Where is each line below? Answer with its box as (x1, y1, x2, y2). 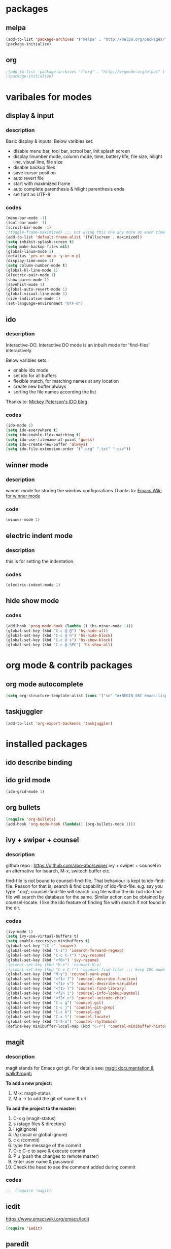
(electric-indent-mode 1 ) (6, 582, 60, 588)
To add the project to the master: (6, 1105, 77, 1111)
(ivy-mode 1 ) (6, 929, 33, 934)
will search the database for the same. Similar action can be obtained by (13, 894, 164, 900)
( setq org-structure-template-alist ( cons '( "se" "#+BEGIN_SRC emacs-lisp (6, 694, 167, 699)
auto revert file (13, 175, 44, 181)
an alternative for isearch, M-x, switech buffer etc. (6, 868, 111, 874)
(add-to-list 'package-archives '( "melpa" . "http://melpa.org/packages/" (6, 37, 167, 42)
